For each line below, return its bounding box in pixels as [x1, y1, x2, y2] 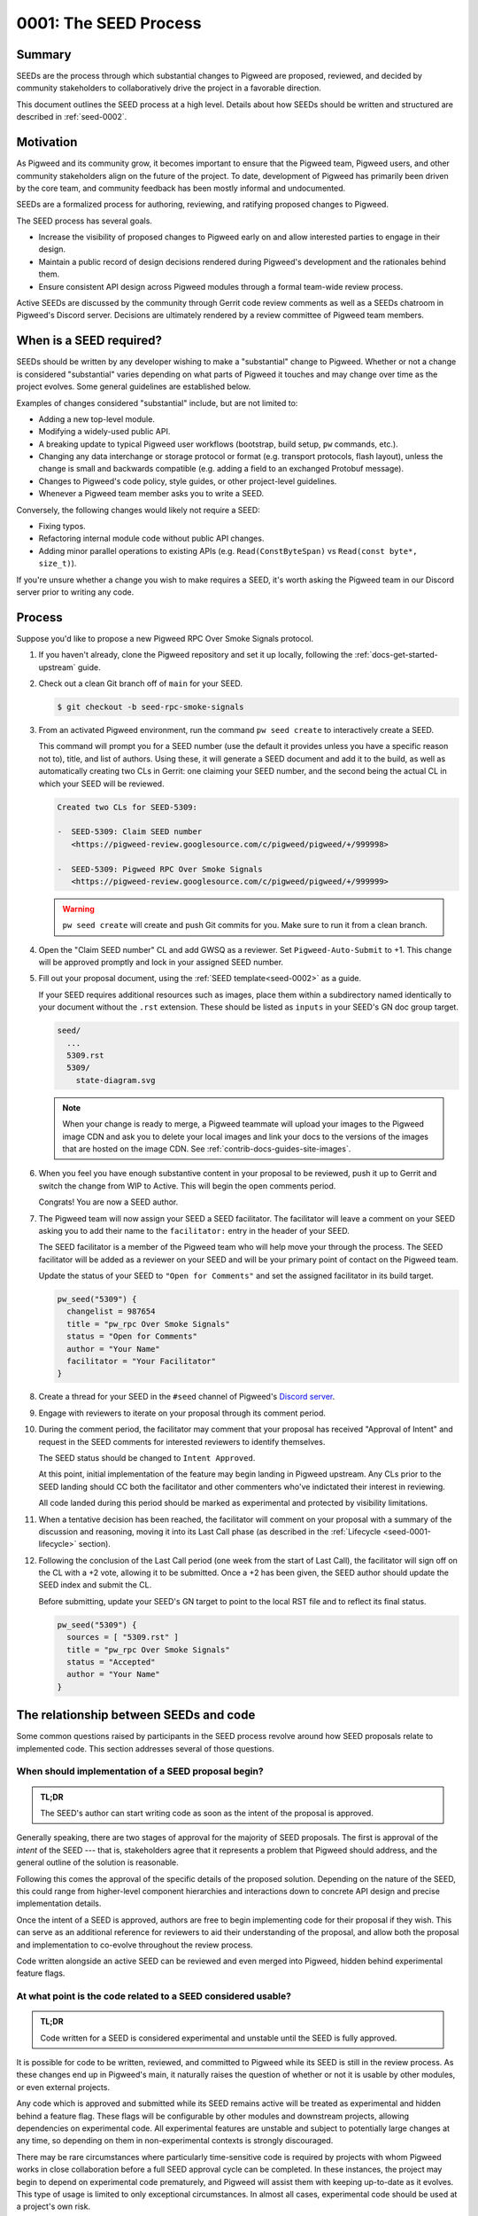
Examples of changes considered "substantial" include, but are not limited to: [16, 397, 298, 408]
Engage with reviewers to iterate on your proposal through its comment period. [38, 1408, 327, 1418]
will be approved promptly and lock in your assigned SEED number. [38, 957, 283, 968]
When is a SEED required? [16, 333, 163, 348]
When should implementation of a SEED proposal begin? [16, 1765, 265, 1777]
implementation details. [16, 1898, 102, 1909]
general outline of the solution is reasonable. [16, 1857, 179, 1868]
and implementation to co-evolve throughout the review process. [16, 1939, 253, 1950]
